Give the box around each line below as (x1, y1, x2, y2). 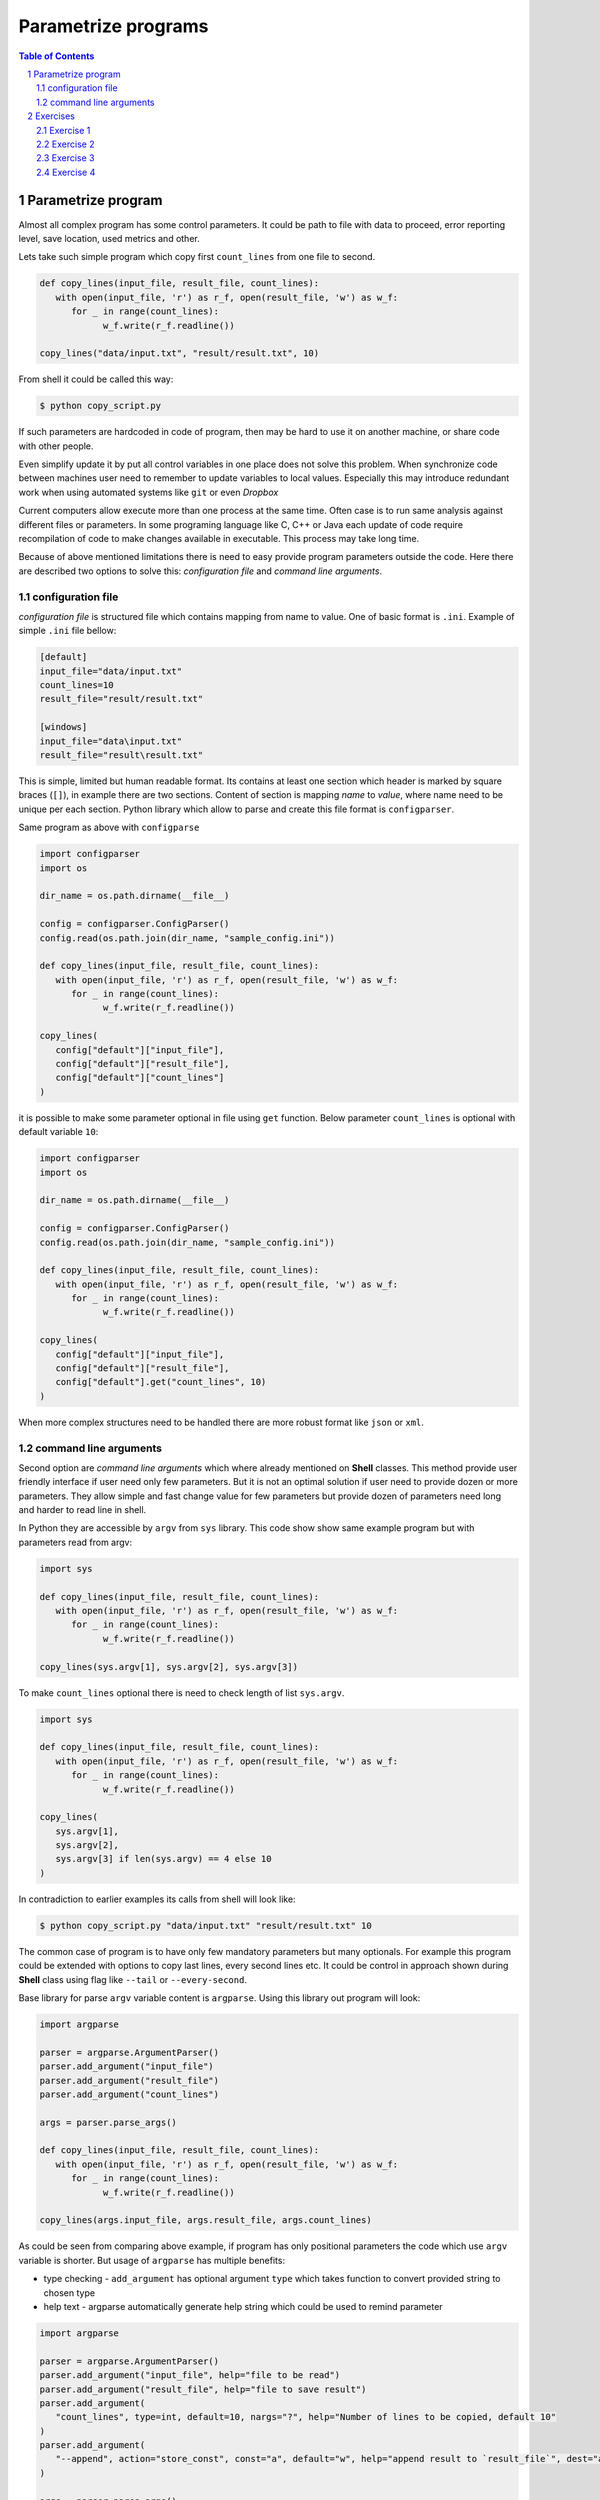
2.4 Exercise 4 (36, 166, 96, 178)
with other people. (18, 440, 94, 452)
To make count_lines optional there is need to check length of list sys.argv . (18, 1686, 345, 1699)
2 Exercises (27, 110, 75, 122)
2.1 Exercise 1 (36, 124, 91, 136)
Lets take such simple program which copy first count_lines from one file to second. (18, 251, 376, 263)
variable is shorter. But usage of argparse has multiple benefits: (18, 2254, 285, 2266)
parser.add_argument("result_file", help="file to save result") (39, 2383, 367, 2395)
